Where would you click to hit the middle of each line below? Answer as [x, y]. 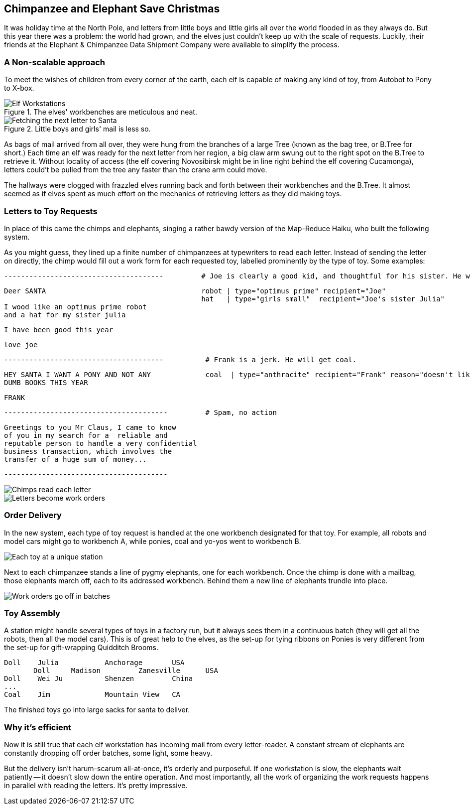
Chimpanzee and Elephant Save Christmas [112, 9]
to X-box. [19, 88]
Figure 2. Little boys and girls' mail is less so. [77, 129]
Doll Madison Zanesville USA [126, 671]
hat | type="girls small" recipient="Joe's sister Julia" [323, 299]
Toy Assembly [32, 613]
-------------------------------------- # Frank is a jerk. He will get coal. [180, 359]
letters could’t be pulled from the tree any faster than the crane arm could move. [136, 170]
